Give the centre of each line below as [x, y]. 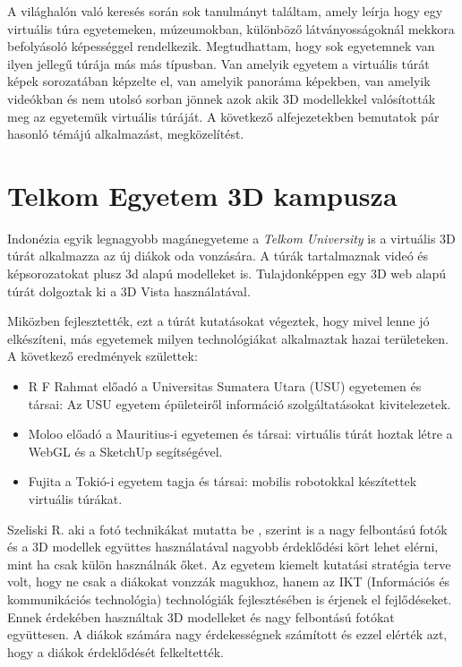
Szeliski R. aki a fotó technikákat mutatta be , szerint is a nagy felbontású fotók [227, 529]
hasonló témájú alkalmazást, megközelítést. [126, 134]
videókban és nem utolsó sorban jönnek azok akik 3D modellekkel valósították [222, 98]
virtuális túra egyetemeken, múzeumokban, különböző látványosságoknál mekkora [231, 28]
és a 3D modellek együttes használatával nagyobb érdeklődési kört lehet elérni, [223, 547]
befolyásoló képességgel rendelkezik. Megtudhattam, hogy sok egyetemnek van [221, 46]
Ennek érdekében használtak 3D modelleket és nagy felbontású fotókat [201, 616]
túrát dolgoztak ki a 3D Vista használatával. [129, 291]
